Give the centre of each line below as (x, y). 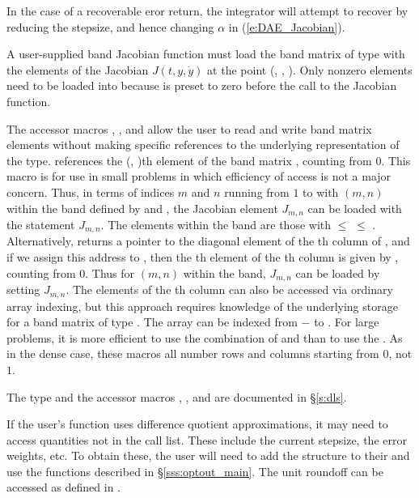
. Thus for (110, 272)
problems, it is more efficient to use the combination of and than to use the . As (205, 337)
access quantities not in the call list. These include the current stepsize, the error (207, 439)
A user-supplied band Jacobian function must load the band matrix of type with (206, 54)
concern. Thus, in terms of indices (91, 192)
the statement (41, 224)
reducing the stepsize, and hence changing (110, 26)
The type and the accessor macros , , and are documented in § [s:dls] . (177, 396)
